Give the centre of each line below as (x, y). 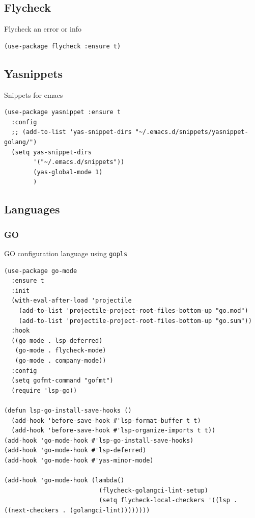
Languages (32, 209)
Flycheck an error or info (43, 29)
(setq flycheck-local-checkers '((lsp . (168, 500)
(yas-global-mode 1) (68, 172)
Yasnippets (34, 73)
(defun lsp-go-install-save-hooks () (68, 410)
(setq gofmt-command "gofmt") (62, 381)
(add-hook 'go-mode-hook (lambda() (64, 481)
